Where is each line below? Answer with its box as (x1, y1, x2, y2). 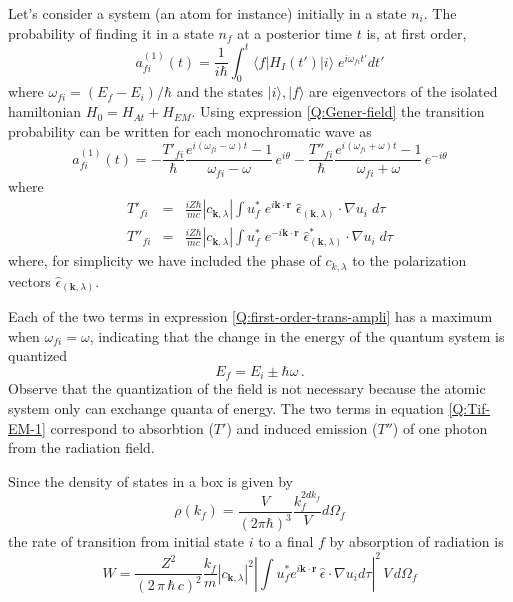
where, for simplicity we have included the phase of (8, 250, 321, 271)
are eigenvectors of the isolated (309, 81, 498, 102)
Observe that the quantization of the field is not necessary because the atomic (8, 378, 486, 399)
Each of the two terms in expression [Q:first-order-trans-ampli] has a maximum (8, 306, 493, 327)
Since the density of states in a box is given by (8, 470, 293, 491)
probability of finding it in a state (8, 22, 214, 43)
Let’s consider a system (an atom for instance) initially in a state (8, 3, 407, 23)
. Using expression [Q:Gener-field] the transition (191, 101, 485, 122)
